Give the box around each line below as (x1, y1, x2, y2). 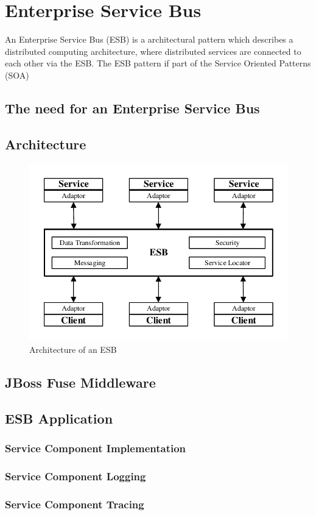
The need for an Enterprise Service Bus (5, 98, 260, 117)
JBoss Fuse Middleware (5, 372, 156, 391)
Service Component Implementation (5, 440, 186, 455)
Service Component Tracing (5, 496, 144, 511)
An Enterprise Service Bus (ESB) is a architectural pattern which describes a (5, 33, 293, 46)
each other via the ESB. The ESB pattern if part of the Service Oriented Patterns (5, 57, 311, 69)
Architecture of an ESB (29, 343, 117, 355)
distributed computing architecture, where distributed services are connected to (5, 44, 301, 57)
